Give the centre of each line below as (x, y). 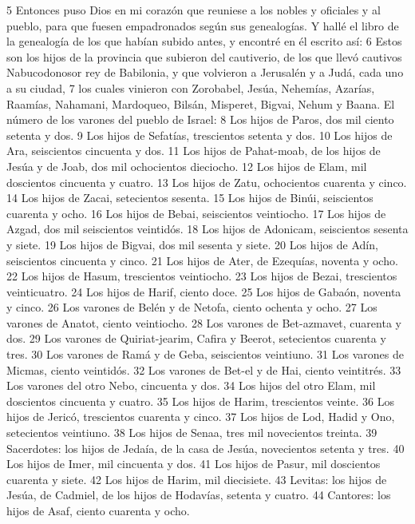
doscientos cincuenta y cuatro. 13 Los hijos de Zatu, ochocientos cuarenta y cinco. (207, 182)
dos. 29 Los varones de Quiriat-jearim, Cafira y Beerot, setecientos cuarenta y (196, 338)
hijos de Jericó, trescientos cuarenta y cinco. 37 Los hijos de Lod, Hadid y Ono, (201, 417)
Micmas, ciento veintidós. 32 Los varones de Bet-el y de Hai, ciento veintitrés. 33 (204, 369)
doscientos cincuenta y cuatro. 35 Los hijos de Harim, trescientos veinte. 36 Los (200, 401)
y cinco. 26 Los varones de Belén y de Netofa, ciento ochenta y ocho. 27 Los (192, 307)
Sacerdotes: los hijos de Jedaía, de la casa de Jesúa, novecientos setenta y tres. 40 (206, 448)
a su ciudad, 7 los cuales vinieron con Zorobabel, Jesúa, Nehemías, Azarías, (191, 87)
